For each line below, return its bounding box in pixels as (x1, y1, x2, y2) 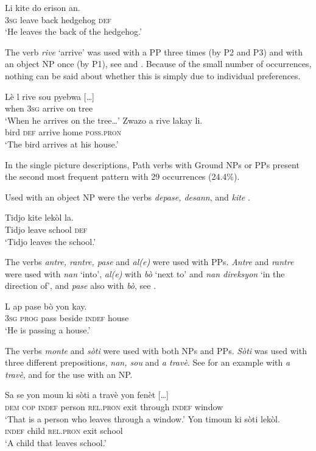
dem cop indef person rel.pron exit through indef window (5, 400, 223, 413)
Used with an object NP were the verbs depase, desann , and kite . (5, 190, 250, 203)
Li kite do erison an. (5, 1, 80, 13)
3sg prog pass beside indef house (5, 311, 129, 324)
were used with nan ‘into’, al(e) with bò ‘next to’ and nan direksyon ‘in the (5, 267, 285, 280)
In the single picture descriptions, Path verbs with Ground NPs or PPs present (5, 158, 300, 171)
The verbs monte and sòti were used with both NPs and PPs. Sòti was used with (5, 344, 307, 357)
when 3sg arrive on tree (5, 102, 93, 115)
